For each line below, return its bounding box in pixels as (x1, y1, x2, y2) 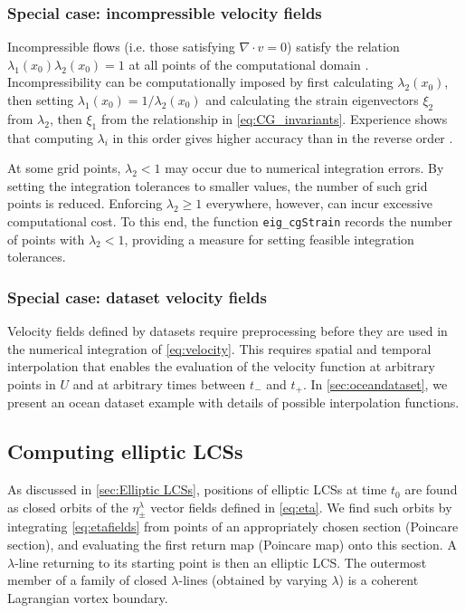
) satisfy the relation (287, 37, 400, 56)
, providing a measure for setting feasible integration (124, 229, 414, 248)
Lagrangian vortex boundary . (7, 588, 168, 607)
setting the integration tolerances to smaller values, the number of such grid (7, 176, 428, 195)
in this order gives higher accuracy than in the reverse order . (112, 128, 453, 147)
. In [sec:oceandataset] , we (302, 374, 448, 393)
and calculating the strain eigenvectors (205, 91, 419, 109)
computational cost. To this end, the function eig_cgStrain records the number (7, 211, 452, 230)
